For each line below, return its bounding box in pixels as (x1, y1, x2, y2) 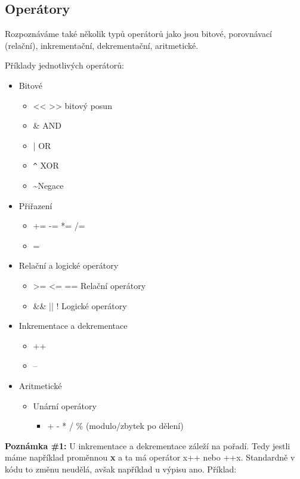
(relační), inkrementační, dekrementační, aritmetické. (5, 39, 199, 51)
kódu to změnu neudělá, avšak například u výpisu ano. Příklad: (5, 462, 237, 475)
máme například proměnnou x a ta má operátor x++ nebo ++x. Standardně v (5, 451, 295, 464)
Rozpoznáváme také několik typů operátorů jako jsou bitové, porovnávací (5, 27, 273, 40)
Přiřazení (18, 199, 52, 211)
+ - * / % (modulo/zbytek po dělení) (47, 419, 184, 432)
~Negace (33, 179, 64, 192)
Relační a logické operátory (18, 259, 119, 272)
